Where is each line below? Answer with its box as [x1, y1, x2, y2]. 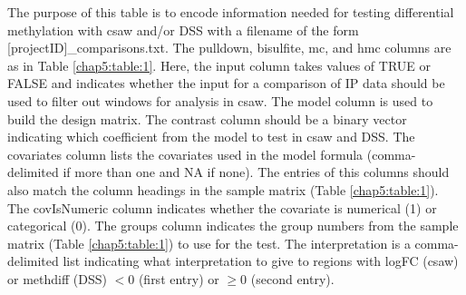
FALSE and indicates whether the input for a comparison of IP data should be [7, 74, 445, 93]
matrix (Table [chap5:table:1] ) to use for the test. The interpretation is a [7, 233, 411, 252]
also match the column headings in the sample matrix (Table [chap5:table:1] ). [7, 180, 439, 199]
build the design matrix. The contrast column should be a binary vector [7, 109, 407, 128]
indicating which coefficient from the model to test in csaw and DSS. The [7, 127, 415, 146]
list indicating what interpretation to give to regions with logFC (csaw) [63, 251, 459, 270]
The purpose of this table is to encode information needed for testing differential [7, 3, 454, 21]
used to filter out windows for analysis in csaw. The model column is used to [7, 91, 433, 110]
